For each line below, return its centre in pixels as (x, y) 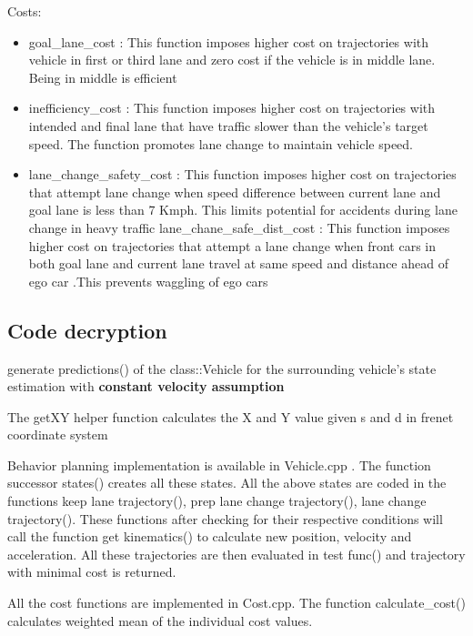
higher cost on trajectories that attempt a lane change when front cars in (232, 245)
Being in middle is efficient (103, 77)
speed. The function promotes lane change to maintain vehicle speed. (221, 143)
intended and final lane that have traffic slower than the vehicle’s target (228, 125)
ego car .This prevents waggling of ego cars (148, 281)
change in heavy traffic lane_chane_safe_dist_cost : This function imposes (239, 227)
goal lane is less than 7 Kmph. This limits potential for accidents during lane (243, 210)
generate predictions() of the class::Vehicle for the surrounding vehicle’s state (222, 368)
